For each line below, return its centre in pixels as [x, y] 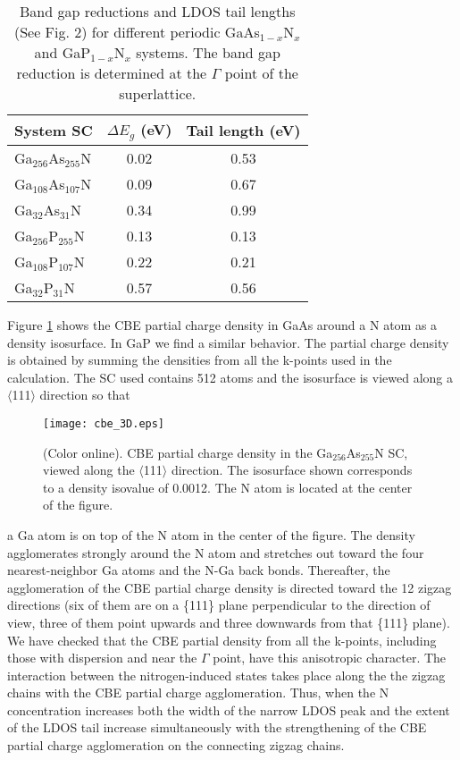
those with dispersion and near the [102, 658]
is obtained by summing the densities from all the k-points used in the [200, 360]
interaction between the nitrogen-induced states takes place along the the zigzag [226, 675]
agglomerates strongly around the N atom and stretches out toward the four [216, 552]
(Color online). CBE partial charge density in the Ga [188, 452]
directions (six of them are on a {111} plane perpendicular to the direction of [219, 605]
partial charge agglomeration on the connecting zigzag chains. [176, 745]
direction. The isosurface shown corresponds [292, 470]
